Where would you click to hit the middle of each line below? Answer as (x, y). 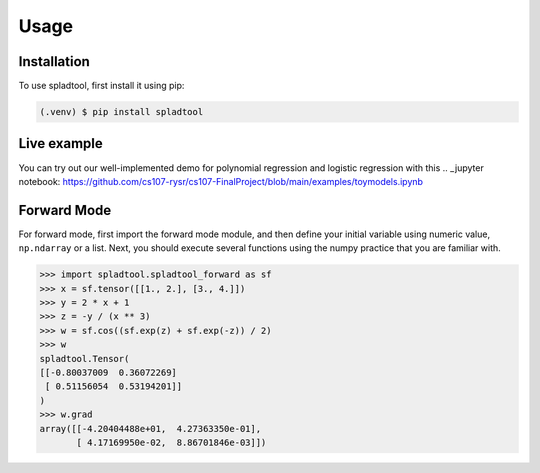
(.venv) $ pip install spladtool (121, 112)
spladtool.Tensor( (84, 358)
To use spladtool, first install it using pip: (101, 86)
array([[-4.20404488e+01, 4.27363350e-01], (150, 428)
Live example (61, 143)
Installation (54, 61)
